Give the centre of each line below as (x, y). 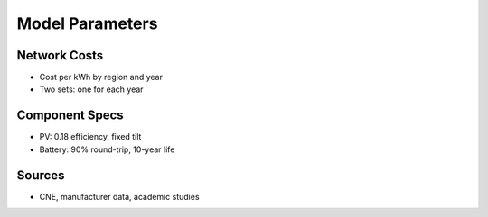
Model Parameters (87, 23)
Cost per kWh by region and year (101, 77)
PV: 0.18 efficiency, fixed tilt (90, 137)
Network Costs (60, 55)
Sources (41, 175)
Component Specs (70, 116)
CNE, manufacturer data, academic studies (119, 196)
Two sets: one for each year (91, 89)
